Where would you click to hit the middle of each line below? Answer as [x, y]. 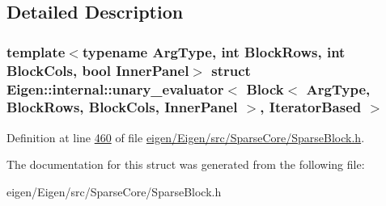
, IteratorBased [311, 107]
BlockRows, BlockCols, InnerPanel [122, 107]
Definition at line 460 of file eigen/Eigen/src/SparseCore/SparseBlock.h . [186, 137]
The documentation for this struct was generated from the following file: [186, 164]
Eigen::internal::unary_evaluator [115, 88]
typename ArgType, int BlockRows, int [214, 51]
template [36, 51]
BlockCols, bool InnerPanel [98, 70]
